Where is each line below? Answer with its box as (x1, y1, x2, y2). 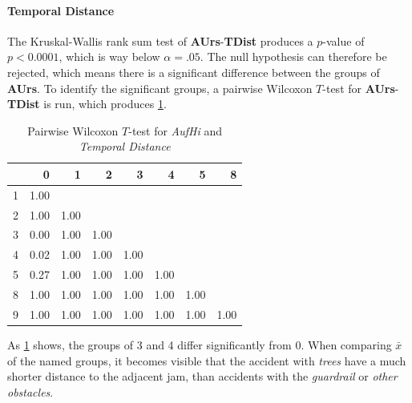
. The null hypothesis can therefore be (200, 48, 387, 65)
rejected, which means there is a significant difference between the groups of (7, 63, 380, 80)
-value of (322, 32, 365, 49)
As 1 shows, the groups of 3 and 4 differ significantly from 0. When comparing (7, 336, 392, 353)
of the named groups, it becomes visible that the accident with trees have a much (7, 352, 406, 369)
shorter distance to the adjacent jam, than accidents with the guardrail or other (7, 368, 398, 385)
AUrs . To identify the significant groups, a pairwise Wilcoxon (7, 79, 313, 96)
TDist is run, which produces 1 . (7, 95, 167, 112)
